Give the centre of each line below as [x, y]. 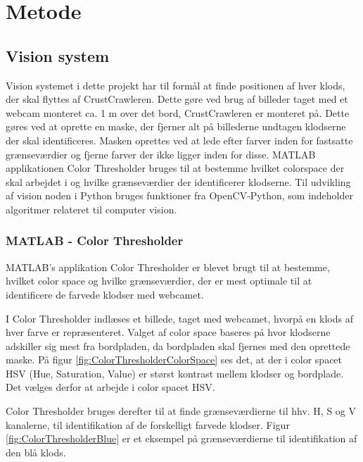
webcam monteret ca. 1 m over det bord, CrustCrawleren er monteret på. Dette [178, 112]
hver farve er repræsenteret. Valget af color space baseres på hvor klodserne [168, 332]
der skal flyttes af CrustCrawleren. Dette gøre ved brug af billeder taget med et [177, 99]
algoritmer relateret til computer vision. [91, 209]
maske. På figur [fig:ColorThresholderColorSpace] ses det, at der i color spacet [174, 360]
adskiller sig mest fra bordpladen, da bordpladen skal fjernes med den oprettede [178, 345]
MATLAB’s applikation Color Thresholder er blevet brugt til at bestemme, [168, 267]
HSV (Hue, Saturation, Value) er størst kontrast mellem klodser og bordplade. [175, 373]
